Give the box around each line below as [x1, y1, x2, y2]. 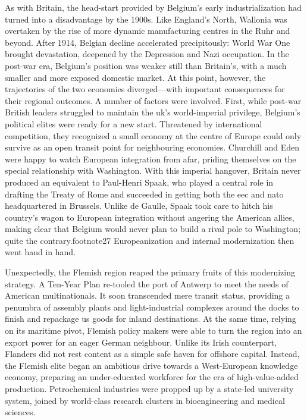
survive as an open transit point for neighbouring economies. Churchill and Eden [5, 141, 300, 153]
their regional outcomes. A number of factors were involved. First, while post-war [5, 94, 302, 106]
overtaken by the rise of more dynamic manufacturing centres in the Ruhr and [5, 24, 290, 37]
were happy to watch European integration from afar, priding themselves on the [5, 152, 296, 165]
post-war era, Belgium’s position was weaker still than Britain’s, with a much [5, 59, 287, 71]
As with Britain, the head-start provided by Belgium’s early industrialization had [5, 1, 302, 13]
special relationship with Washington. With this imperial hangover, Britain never [5, 164, 301, 177]
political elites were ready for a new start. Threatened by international [5, 117, 262, 130]
